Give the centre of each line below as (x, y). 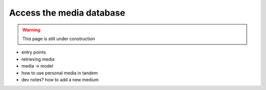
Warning (31, 30)
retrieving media (38, 59)
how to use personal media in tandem (60, 73)
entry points (34, 52)
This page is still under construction (59, 39)
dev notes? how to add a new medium (60, 79)
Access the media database (67, 13)
